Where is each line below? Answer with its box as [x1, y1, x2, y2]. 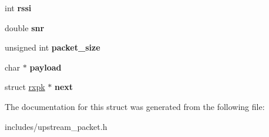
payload [29, 61, 62, 73]
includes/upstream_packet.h [5, 120, 107, 132]
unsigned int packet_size [5, 41, 100, 54]
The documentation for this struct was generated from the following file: [5, 100, 265, 112]
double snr [5, 21, 45, 34]
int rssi [5, 2, 32, 14]
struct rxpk [5, 81, 45, 93]
